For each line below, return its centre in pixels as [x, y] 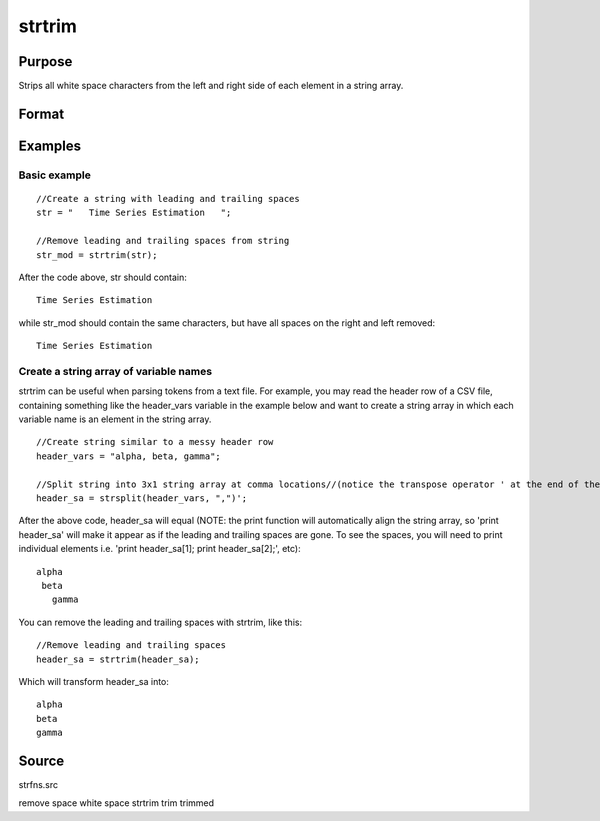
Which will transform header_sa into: [94, 681]
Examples [50, 145]
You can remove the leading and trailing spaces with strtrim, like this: [160, 622]
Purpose [45, 61]
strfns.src [38, 785]
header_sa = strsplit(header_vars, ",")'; [142, 498]
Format [41, 113]
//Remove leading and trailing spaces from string [163, 241]
